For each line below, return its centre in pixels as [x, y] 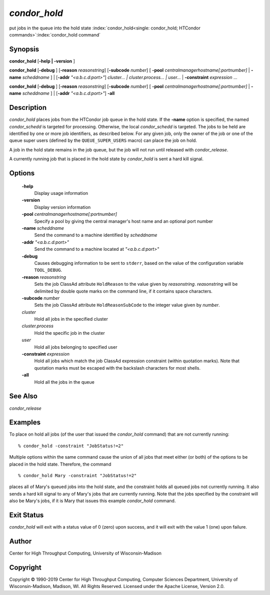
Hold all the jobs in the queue [64, 382]
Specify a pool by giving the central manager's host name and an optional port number [124, 221]
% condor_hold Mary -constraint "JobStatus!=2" [77, 475]
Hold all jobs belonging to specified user [76, 347]
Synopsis [24, 49]
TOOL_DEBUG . [48, 270]
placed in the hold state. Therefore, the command [60, 464]
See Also [23, 396]
